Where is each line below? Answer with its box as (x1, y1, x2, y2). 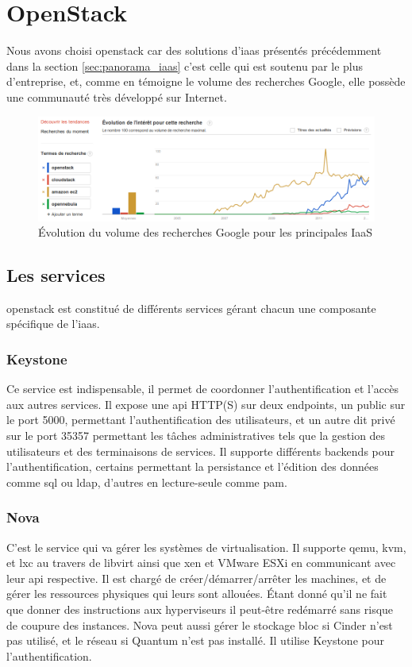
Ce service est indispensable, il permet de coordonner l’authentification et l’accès (6, 380, 399, 397)
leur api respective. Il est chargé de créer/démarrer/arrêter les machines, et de (6, 569, 387, 586)
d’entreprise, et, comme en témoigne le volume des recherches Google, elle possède (6, 73, 406, 90)
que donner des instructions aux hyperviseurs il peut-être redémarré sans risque (6, 601, 394, 618)
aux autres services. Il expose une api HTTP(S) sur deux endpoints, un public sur (6, 395, 406, 412)
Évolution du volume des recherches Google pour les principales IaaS (38, 224, 373, 241)
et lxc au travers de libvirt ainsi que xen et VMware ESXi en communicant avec (6, 554, 396, 571)
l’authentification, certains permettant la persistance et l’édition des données (6, 458, 379, 475)
